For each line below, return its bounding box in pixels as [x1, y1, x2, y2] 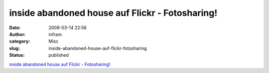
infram [48, 31, 62, 37]
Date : [9, 25, 21, 31]
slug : [9, 45, 20, 51]
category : [9, 38, 30, 44]
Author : [9, 31, 26, 37]
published [48, 52, 69, 58]
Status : [9, 52, 25, 58]
